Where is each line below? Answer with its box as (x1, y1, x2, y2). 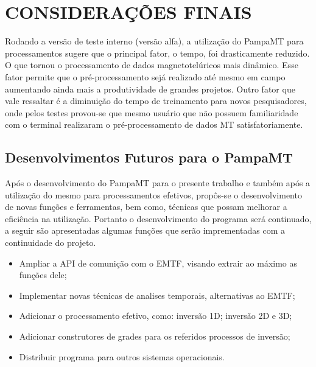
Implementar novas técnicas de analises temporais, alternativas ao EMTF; (19, 288, 295, 301)
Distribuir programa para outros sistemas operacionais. (19, 350, 225, 363)
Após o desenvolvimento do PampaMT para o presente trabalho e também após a (5, 177, 311, 189)
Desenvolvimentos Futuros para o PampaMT (5, 148, 293, 167)
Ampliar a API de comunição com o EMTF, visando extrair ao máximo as (19, 256, 298, 269)
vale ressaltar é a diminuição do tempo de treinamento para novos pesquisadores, (5, 94, 307, 107)
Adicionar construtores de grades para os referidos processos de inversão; (19, 330, 290, 343)
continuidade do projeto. (5, 236, 96, 249)
